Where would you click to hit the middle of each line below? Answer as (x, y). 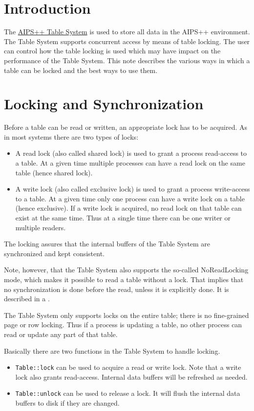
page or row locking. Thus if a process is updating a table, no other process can (123, 325)
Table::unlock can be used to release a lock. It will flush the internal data (128, 393)
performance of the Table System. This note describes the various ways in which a (127, 60)
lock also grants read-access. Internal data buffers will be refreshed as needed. (131, 376)
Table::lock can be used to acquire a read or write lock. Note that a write (128, 367)
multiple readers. (41, 227)
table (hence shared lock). (54, 172)
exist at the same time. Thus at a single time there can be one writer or (123, 217)
